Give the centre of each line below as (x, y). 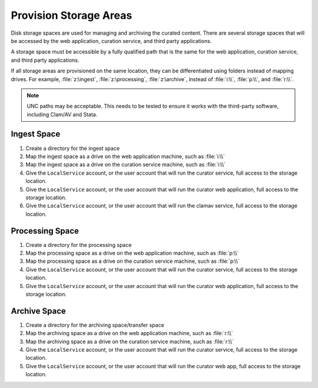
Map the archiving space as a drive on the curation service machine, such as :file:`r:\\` (130, 342)
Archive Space (38, 311)
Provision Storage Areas (72, 15)
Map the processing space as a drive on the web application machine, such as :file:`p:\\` (132, 253)
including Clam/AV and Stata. (62, 114)
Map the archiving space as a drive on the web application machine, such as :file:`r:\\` (129, 333)
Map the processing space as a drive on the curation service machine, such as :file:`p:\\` (132, 261)
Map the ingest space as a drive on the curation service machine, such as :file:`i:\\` (126, 165)
